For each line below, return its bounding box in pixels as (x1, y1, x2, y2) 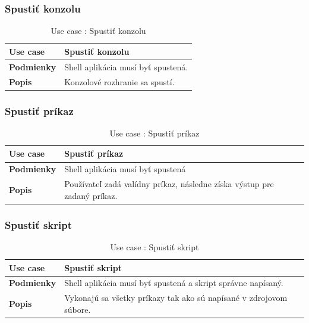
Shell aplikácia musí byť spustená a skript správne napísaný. (64, 277, 283, 289)
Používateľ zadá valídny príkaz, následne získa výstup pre (64, 178, 274, 190)
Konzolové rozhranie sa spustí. (64, 75, 175, 88)
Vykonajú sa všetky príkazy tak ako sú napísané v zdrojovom (64, 291, 288, 304)
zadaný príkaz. (64, 189, 118, 201)
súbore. (64, 303, 91, 315)
